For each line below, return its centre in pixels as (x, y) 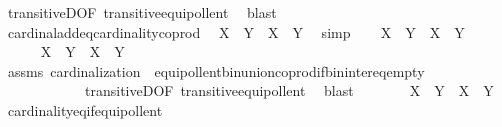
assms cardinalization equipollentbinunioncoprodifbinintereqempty (216, 70)
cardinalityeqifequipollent (85, 109)
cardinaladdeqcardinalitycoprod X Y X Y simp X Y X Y (236, 31)
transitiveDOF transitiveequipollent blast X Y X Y (289, 90)
